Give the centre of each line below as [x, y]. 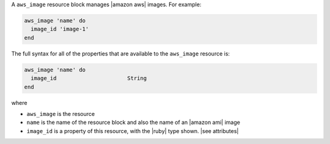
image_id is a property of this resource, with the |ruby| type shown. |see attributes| [133, 131]
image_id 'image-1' [60, 29]
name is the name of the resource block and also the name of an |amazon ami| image [134, 123]
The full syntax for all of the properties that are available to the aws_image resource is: [121, 53]
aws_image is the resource [61, 113]
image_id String [89, 78]
